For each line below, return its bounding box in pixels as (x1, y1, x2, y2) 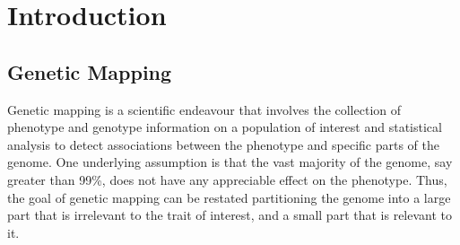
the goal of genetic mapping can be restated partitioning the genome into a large (7, 188, 451, 206)
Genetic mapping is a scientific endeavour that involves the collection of (7, 100, 402, 118)
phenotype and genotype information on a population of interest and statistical (7, 118, 442, 136)
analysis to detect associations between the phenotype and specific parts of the (7, 135, 439, 153)
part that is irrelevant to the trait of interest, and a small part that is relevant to (7, 206, 453, 224)
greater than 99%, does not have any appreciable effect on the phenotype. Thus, (7, 170, 447, 188)
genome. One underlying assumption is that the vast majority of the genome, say (7, 153, 453, 171)
